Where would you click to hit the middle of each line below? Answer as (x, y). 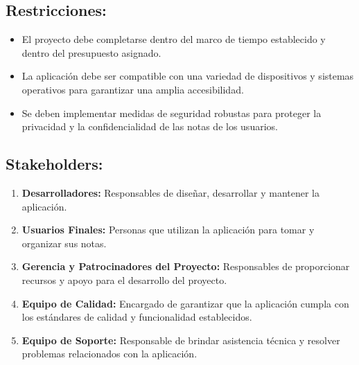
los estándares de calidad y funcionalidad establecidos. (137, 317)
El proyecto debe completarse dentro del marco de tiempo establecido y (174, 39)
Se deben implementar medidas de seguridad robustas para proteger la (172, 113)
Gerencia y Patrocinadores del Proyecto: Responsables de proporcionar (186, 266)
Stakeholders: (54, 164)
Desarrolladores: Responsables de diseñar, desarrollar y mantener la (171, 192)
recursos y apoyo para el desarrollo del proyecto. (124, 279)
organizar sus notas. (64, 243)
